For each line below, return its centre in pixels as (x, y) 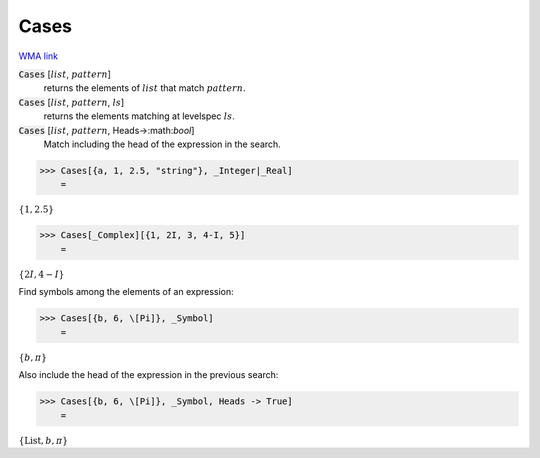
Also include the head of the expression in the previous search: (148, 375)
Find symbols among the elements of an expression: (126, 292)
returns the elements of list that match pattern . (144, 88)
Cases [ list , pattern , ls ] (71, 102)
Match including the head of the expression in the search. (162, 144)
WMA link (38, 56)
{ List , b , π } (43, 440)
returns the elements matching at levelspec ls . (139, 116)
